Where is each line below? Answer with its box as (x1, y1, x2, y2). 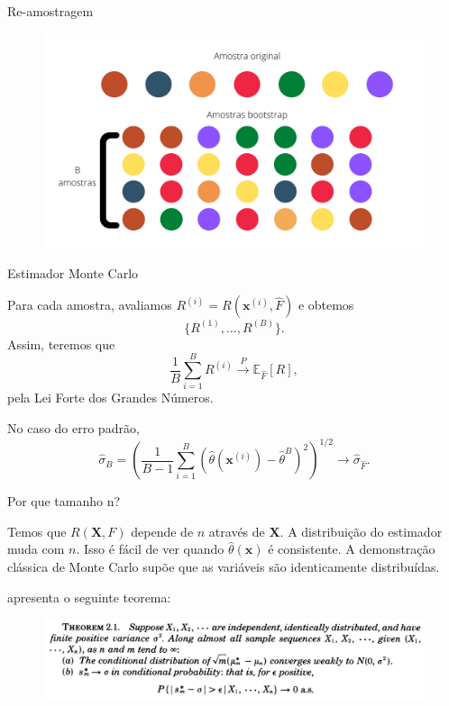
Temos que (7, 521, 67, 540)
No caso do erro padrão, (7, 419, 140, 438)
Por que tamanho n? (7, 492, 121, 511)
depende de (131, 521, 194, 540)
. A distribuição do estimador (279, 521, 443, 540)
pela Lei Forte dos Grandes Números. (7, 388, 214, 407)
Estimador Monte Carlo (7, 263, 139, 282)
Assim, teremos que (7, 334, 115, 353)
